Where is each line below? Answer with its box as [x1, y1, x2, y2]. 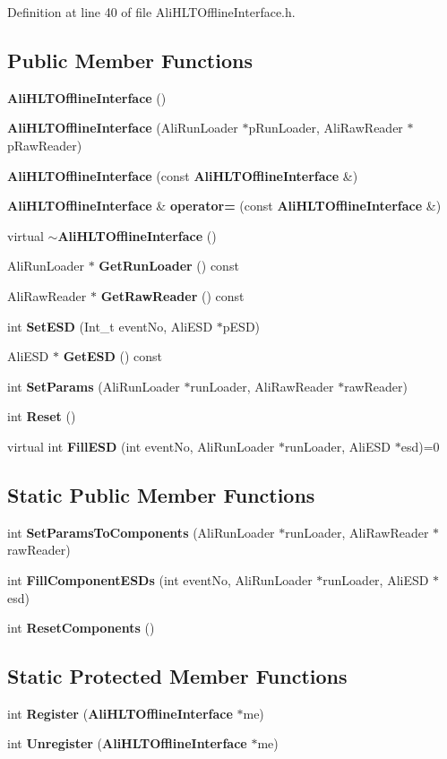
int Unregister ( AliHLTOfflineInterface [7, 734, 247, 753]
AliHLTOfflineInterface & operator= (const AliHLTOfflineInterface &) [7, 196, 442, 215]
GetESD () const [63, 347, 162, 366]
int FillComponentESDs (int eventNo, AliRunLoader [7, 570, 313, 589]
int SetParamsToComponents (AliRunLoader [7, 522, 275, 541]
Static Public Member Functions [7, 480, 315, 508]
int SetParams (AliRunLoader [7, 376, 180, 395]
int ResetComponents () [7, 618, 155, 637]
